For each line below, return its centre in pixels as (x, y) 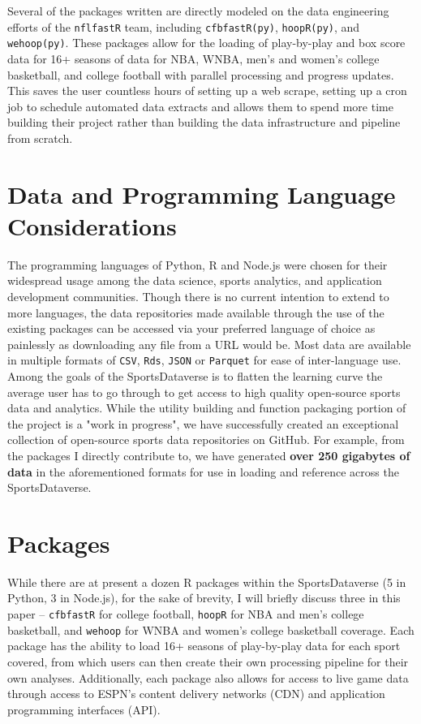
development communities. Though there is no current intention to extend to (198, 296)
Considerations (92, 225)
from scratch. (40, 138)
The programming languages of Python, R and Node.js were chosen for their (198, 264)
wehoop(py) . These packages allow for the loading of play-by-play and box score (206, 43)
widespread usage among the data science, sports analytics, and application (195, 280)
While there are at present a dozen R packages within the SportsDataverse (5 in (207, 582)
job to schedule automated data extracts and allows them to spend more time (200, 106)
